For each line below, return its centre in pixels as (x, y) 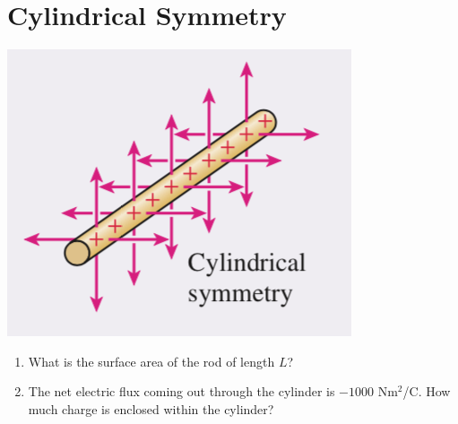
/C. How (427, 391)
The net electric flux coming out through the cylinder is (181, 391)
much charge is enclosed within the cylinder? (151, 408)
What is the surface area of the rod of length (151, 361)
